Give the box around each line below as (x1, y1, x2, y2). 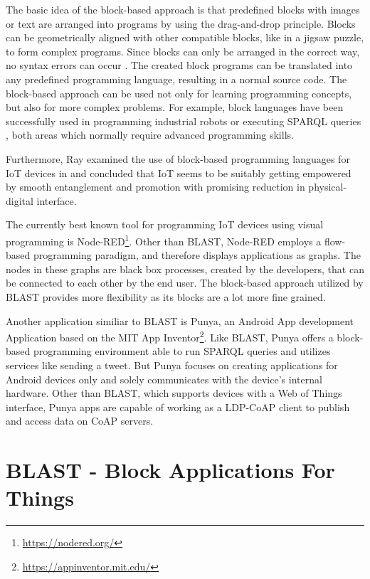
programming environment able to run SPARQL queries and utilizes (33, 344, 331, 358)
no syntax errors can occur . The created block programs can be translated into (6, 58, 353, 73)
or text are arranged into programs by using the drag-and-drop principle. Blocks (6, 16, 356, 31)
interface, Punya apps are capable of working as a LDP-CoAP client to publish (6, 399, 350, 414)
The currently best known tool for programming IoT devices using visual (6, 217, 324, 232)
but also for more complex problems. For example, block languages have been (6, 100, 344, 115)
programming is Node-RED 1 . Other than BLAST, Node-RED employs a (6, 231, 322, 248)
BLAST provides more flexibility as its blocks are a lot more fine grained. (6, 289, 326, 304)
